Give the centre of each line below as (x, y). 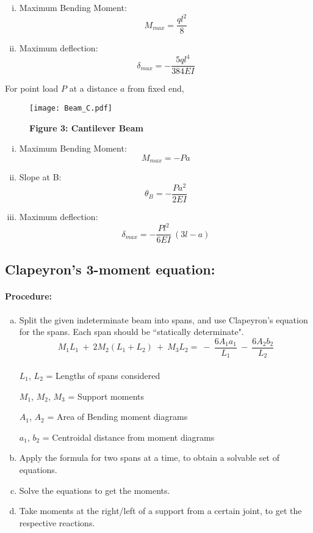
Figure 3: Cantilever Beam (86, 127)
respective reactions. (57, 522)
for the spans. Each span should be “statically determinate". (131, 332)
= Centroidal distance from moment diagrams (128, 437)
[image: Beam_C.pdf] (71, 108)
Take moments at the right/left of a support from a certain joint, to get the (160, 511)
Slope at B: (40, 177)
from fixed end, (156, 88)
